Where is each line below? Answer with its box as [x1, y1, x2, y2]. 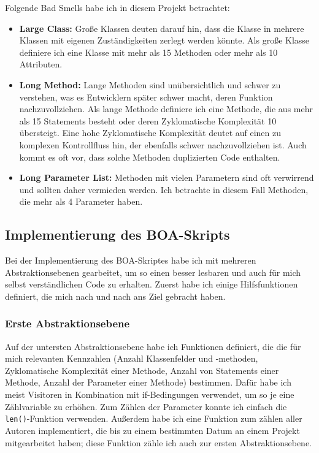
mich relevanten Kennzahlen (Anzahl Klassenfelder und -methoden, [5, 352, 258, 365]
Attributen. [19, 58, 63, 70]
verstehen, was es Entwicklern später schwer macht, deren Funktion [19, 90, 273, 103]
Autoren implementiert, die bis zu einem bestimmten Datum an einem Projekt [5, 424, 300, 436]
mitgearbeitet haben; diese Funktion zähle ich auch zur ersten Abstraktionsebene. [5, 436, 312, 449]
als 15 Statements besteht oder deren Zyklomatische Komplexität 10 [19, 114, 277, 127]
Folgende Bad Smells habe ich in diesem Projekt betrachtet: [5, 1, 230, 13]
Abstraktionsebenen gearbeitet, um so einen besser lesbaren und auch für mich [5, 265, 301, 278]
